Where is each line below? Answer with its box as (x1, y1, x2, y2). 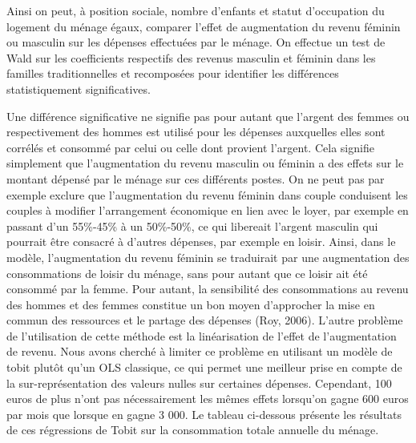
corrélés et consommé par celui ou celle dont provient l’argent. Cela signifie (6, 139, 374, 155)
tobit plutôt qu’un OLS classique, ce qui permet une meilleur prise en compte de (6, 359, 402, 376)
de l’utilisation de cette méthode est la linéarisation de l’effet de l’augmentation (6, 327, 397, 344)
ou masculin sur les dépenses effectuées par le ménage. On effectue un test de (6, 34, 386, 50)
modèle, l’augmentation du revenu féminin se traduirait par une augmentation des (6, 248, 410, 265)
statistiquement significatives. (6, 80, 151, 97)
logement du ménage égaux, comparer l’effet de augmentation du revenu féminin (6, 18, 401, 34)
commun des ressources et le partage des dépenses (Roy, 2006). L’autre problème (6, 312, 403, 328)
